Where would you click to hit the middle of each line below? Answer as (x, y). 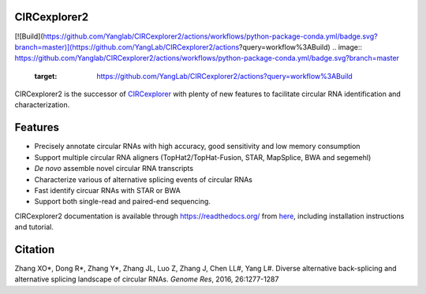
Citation (35, 249)
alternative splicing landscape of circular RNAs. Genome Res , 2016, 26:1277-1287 (147, 279)
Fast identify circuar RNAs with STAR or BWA (107, 190)
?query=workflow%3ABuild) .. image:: (301, 47)
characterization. (42, 105)
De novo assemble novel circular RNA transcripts (114, 169)
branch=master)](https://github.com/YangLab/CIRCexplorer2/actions (127, 47)
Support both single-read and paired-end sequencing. (122, 202)
